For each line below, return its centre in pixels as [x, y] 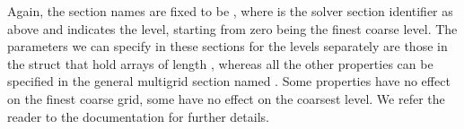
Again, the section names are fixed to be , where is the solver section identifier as [230, 11]
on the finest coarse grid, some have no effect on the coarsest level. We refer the [226, 98]
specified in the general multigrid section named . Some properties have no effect [229, 81]
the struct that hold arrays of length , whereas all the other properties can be [220, 63]
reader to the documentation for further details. [138, 116]
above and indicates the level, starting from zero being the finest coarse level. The [232, 28]
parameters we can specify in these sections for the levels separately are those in [228, 46]
